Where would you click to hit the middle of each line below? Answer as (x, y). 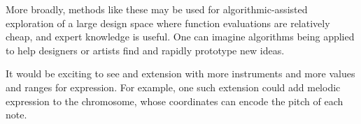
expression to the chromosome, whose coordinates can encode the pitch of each (175, 101)
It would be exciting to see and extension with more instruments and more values (180, 73)
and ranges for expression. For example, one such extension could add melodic (173, 87)
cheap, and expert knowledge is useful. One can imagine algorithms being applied (180, 37)
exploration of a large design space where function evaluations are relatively (168, 23)
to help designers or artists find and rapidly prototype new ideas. (145, 50)
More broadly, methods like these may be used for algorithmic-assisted (157, 9)
